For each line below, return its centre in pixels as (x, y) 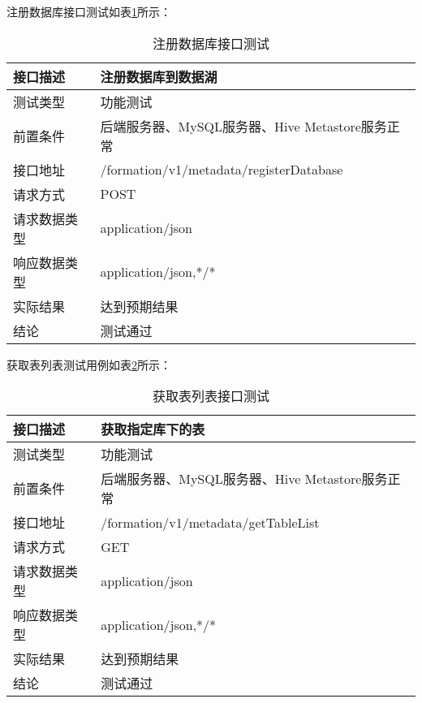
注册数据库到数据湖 (159, 76)
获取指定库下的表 (153, 429)
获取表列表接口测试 (211, 396)
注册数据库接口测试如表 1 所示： (89, 11)
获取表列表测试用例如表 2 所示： (89, 364)
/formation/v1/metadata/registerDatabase (222, 170)
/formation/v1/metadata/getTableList (210, 522)
